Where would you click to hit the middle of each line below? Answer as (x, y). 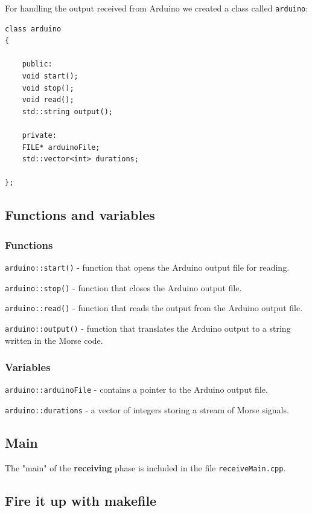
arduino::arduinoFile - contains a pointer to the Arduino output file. (136, 389)
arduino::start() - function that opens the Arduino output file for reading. (147, 267)
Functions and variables (80, 215)
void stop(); (48, 88)
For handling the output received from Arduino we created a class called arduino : (157, 8)
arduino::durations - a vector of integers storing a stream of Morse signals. (147, 410)
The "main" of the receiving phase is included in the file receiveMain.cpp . (145, 467)
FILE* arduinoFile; (61, 147)
